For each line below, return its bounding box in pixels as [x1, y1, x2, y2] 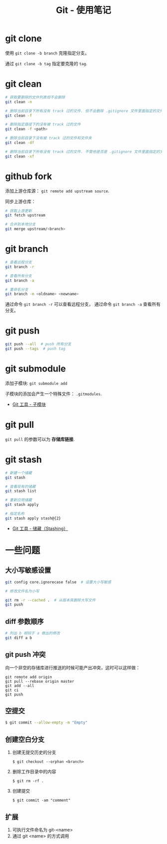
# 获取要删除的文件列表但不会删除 [5, 95, 66, 100]
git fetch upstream [5, 213, 46, 218]
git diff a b [5, 635, 32, 640]
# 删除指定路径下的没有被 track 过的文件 [5, 122, 81, 127]
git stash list [5, 488, 37, 493]
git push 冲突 [5, 650, 46, 659]
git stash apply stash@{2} [5, 516, 61, 521]
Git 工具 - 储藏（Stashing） [12, 525, 68, 531]
